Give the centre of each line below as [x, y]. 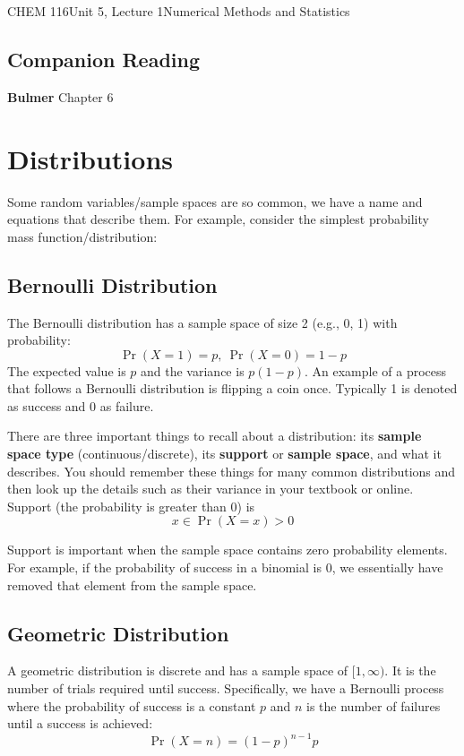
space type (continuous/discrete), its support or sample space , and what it [224, 454]
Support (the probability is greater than [117, 506]
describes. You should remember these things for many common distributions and [232, 471]
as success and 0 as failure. [81, 405]
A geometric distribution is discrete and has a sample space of [178, 670]
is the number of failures [374, 705]
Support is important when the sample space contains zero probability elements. [228, 550]
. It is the [410, 670]
